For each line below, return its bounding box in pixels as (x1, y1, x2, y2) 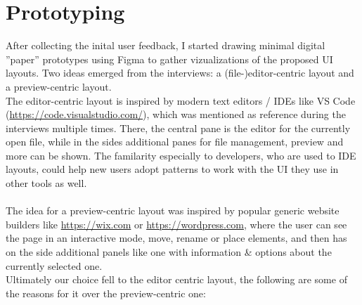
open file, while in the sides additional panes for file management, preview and (6, 134, 344, 149)
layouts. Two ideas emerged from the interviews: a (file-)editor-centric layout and (6, 65, 354, 80)
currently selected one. (6, 258, 103, 273)
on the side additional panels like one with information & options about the (6, 245, 332, 259)
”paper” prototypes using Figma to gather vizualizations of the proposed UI (6, 51, 333, 66)
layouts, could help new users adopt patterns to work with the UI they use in (6, 162, 339, 176)
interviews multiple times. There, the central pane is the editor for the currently (6, 120, 351, 135)
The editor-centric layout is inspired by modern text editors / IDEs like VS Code (6, 93, 356, 108)
